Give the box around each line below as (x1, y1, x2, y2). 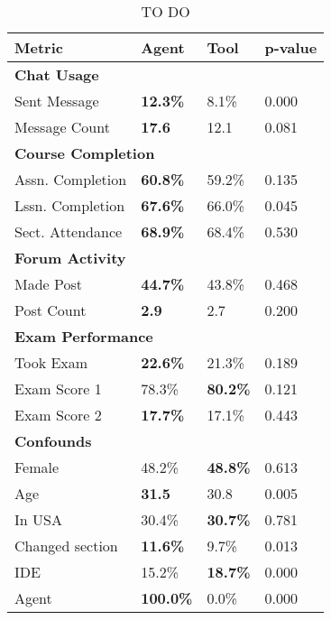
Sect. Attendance (14, 221, 123, 242)
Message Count (14, 116, 110, 137)
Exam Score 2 (14, 404, 102, 425)
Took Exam (14, 352, 88, 373)
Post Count (14, 300, 87, 320)
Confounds (14, 430, 92, 451)
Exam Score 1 (14, 378, 102, 399)
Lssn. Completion (14, 195, 125, 216)
